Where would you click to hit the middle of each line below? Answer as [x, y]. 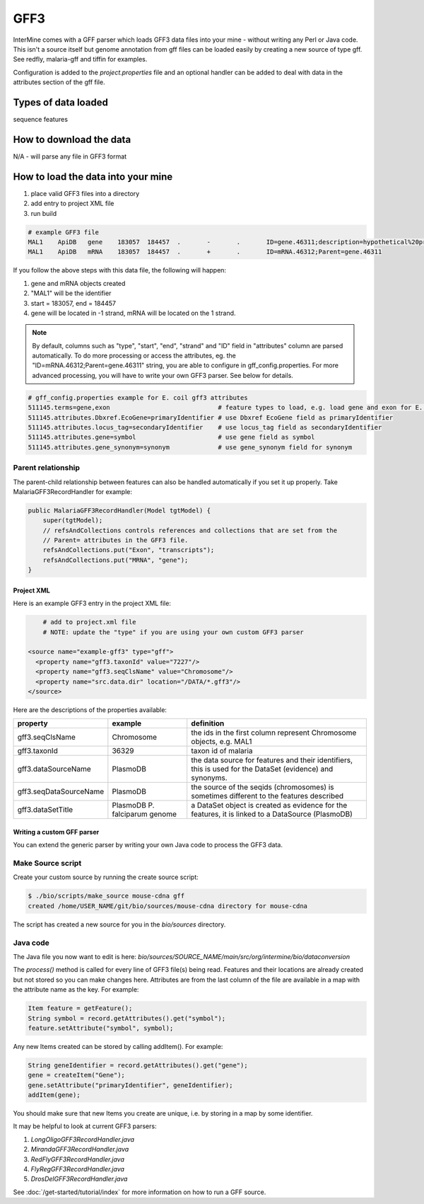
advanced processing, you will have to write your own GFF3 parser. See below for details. [163, 375]
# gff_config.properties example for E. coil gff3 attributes [138, 397]
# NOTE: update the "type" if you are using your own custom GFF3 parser [173, 632]
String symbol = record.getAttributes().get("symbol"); [127, 1018]
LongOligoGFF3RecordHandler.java [82, 1139]
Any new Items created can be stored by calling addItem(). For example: [118, 1046]
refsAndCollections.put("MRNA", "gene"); [116, 560]
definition [208, 723]
